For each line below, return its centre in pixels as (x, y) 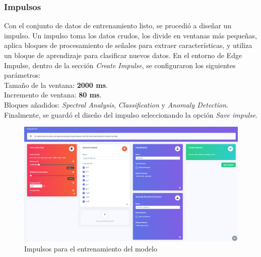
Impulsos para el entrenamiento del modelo (91, 249)
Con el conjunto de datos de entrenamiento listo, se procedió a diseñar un (118, 25)
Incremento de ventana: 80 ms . (53, 95)
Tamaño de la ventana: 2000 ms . (56, 85)
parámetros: (22, 75)
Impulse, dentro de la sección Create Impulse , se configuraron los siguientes (120, 65)
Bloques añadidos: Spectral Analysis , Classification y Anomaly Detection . (116, 104)
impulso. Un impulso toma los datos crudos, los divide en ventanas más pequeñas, (130, 35)
